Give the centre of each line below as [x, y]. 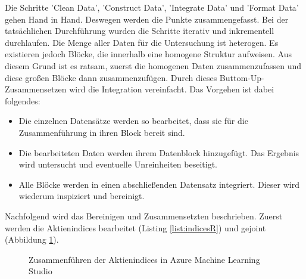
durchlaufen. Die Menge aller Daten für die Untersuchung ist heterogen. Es [142, 42]
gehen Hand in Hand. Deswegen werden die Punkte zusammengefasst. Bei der [147, 19]
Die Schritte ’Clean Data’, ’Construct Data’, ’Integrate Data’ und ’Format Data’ [152, 7]
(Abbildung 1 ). [32, 239]
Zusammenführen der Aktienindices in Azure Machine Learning [144, 259]
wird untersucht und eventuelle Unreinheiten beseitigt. [118, 164]
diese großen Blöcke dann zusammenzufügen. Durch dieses [111, 77]
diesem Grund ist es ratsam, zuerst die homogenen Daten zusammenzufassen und [153, 65]
